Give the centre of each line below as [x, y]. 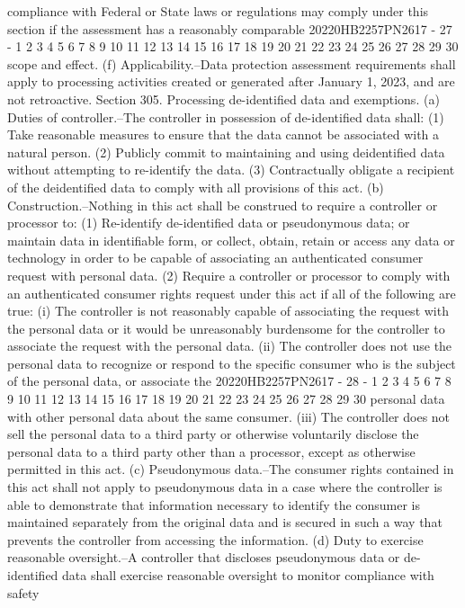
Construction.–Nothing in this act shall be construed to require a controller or [223, 205]
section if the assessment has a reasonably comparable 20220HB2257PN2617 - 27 [230, 28]
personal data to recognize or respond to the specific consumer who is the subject [232, 363]
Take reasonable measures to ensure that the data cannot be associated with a [224, 134]
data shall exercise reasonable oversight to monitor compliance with [248, 575]
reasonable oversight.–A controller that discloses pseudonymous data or [204, 557]
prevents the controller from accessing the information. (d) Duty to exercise [215, 539]
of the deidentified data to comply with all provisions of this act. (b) [196, 187]
